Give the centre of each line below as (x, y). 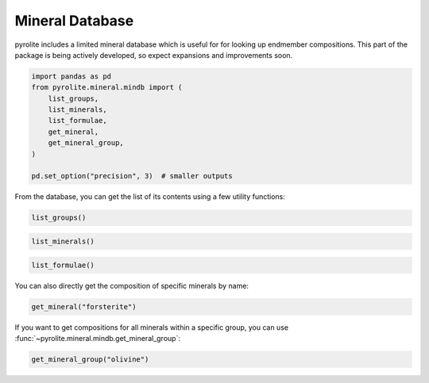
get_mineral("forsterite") (84, 306)
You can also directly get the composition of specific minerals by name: (132, 285)
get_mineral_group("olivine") (90, 359)
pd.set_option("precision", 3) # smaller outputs (132, 176)
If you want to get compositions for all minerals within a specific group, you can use (152, 327)
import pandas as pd (71, 76)
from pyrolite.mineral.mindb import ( (107, 88)
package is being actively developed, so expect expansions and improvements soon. (154, 55)
